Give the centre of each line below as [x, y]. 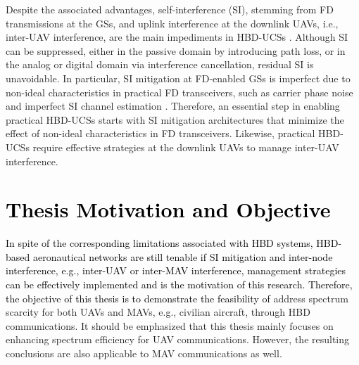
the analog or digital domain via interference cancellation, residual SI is [160, 64]
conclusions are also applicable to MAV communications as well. [144, 353]
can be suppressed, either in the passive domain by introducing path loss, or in [176, 50]
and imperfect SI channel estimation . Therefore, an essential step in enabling [173, 106]
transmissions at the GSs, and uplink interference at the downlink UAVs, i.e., [172, 23]
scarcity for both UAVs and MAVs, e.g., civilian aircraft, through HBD [158, 312]
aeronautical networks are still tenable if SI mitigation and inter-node [183, 256]
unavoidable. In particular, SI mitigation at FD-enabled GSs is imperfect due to [178, 78]
